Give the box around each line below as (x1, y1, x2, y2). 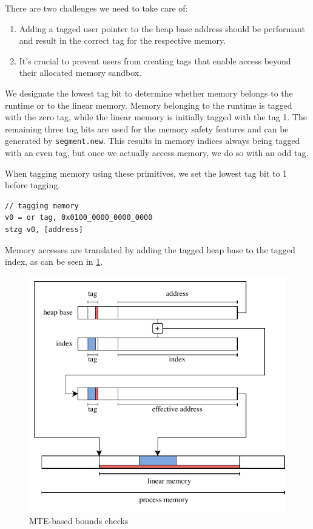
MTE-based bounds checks (29, 514, 129, 527)
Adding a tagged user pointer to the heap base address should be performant (19, 22, 305, 35)
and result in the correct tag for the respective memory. (19, 34, 226, 47)
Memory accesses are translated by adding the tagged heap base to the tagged (5, 243, 295, 256)
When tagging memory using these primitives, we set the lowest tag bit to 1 (5, 166, 288, 179)
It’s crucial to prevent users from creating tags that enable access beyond (19, 54, 291, 67)
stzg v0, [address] (5, 225, 83, 234)
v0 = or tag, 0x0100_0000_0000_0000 (5, 213, 153, 222)
